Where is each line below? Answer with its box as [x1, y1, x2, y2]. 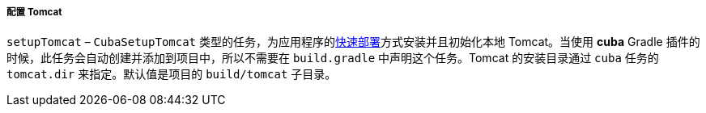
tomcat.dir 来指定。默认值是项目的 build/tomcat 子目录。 [6, 67, 337, 82]
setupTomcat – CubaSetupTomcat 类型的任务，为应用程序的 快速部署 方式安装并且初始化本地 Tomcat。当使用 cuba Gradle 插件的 [6, 35, 700, 49]
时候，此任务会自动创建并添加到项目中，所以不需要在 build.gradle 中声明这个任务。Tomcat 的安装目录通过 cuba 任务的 [6, 51, 659, 65]
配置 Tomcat [6, 6, 62, 18]
